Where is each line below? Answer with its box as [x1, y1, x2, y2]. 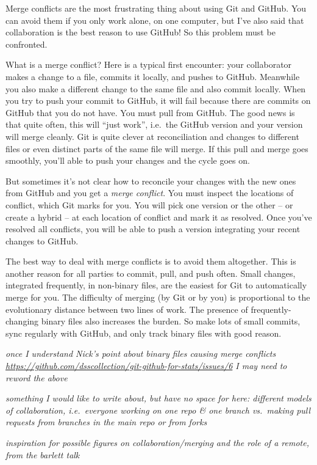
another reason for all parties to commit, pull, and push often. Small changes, [5, 266, 296, 279]
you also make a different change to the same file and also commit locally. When [5, 82, 306, 95]
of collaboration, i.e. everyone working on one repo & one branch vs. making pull [5, 403, 311, 416]
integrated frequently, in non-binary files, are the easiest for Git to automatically [5, 279, 307, 291]
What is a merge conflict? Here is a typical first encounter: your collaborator [5, 58, 292, 71]
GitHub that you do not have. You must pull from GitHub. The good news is [5, 106, 295, 119]
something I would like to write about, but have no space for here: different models [5, 392, 312, 405]
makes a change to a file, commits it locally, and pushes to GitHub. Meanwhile [5, 70, 300, 82]
